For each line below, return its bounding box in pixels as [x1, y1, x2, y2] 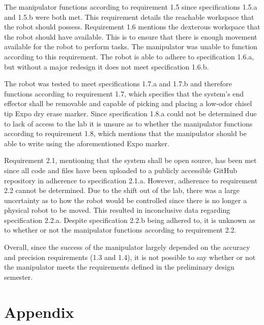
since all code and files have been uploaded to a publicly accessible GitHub [4, 165, 238, 175]
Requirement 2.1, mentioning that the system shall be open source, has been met [4, 155, 257, 166]
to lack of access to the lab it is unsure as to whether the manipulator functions [4, 118, 253, 128]
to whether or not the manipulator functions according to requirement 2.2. [4, 224, 237, 235]
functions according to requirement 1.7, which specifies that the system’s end [4, 88, 244, 99]
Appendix [4, 301, 74, 322]
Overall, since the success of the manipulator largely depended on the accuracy [4, 242, 250, 252]
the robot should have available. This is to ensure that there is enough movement [4, 31, 257, 42]
